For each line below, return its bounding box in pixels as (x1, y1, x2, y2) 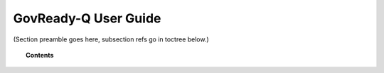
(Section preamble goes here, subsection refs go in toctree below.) (13, 35, 209, 44)
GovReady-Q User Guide (13, 11, 161, 26)
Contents (26, 51, 54, 59)
